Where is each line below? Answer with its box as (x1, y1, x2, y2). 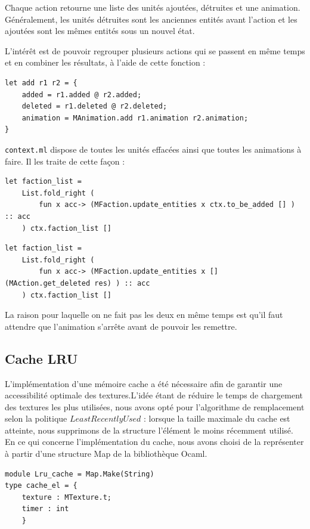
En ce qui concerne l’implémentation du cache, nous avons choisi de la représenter (5, 435, 304, 448)
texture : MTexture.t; (21, 493, 111, 502)
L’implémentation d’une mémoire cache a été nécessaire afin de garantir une (5, 377, 283, 389)
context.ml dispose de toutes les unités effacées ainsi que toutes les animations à (5, 143, 302, 155)
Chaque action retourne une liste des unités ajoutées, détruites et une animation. (5, 1, 300, 13)
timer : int (21, 505, 69, 513)
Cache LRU (5, 349, 78, 367)
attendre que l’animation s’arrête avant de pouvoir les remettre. (5, 320, 237, 332)
